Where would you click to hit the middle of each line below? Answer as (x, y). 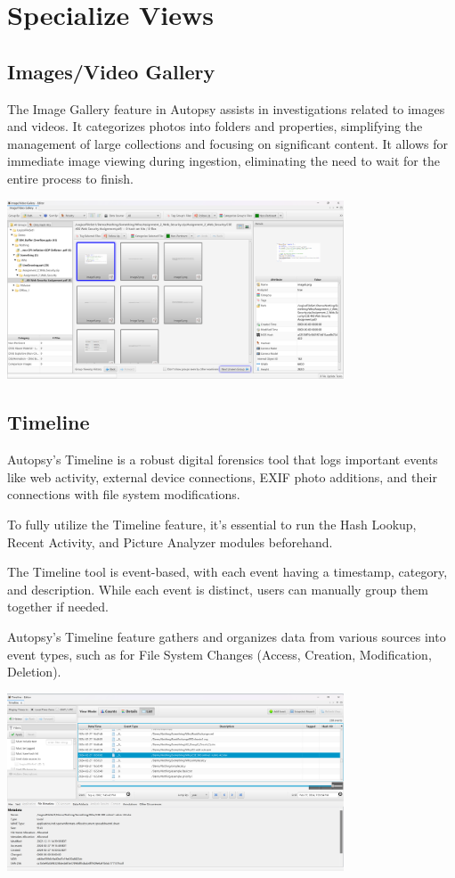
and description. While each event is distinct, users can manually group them (218, 589)
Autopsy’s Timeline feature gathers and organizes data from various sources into (227, 636)
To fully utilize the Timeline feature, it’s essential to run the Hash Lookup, (212, 524)
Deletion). (34, 672)
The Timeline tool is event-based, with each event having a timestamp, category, (227, 572)
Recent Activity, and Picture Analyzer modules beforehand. (170, 542)
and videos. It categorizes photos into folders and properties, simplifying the (215, 126)
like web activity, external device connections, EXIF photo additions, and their (222, 476)
